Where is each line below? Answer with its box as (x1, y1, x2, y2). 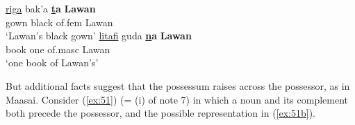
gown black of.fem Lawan (6, 15, 113, 29)
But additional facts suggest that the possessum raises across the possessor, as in (6, 78, 350, 93)
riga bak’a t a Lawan (6, 1, 96, 15)
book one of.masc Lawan (6, 41, 110, 56)
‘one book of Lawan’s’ (6, 55, 99, 70)
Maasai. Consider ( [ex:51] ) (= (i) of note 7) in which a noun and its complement (6, 92, 349, 106)
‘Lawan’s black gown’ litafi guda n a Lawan (6, 28, 192, 43)
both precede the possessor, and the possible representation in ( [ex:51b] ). (6, 106, 315, 120)
